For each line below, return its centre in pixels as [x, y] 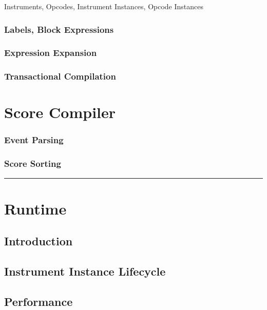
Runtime [35, 208]
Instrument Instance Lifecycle [85, 271]
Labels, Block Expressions [59, 29]
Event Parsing [34, 140]
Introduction [39, 241]
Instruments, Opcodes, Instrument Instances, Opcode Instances [104, 6]
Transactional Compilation [60, 76]
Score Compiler [60, 112]
